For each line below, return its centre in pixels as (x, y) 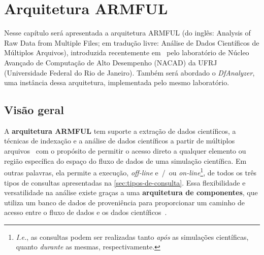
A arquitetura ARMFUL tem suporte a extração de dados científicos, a (120, 131)
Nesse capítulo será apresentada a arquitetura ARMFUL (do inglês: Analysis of (127, 33)
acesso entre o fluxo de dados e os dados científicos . (86, 212)
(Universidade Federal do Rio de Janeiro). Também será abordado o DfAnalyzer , (129, 72)
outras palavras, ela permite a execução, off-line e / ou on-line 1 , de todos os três (130, 172)
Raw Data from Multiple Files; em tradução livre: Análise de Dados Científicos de (132, 42)
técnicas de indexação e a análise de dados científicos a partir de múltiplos (120, 141)
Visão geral (34, 110)
